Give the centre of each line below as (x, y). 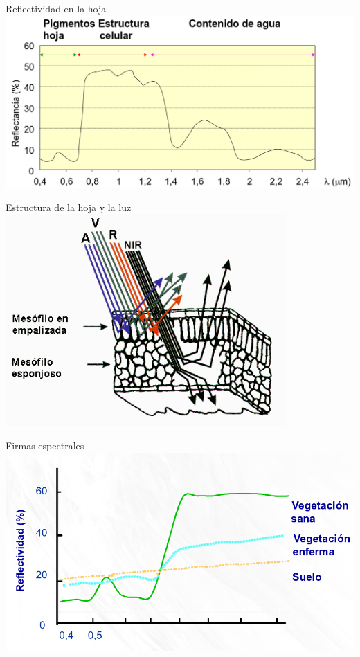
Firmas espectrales (45, 445)
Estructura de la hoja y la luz (69, 207)
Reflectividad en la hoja (56, 8)
